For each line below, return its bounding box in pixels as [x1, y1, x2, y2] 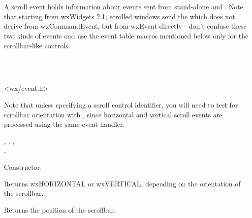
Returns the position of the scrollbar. [4, 204, 116, 215]
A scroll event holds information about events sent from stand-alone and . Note [4, 1, 243, 12]
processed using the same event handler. [4, 119, 125, 129]
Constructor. [4, 161, 42, 172]
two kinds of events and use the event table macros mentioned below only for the [4, 30, 249, 40]
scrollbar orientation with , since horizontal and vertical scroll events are [4, 109, 222, 119]
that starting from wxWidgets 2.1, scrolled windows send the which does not [4, 11, 235, 21]
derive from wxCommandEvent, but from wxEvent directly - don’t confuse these [4, 21, 247, 31]
